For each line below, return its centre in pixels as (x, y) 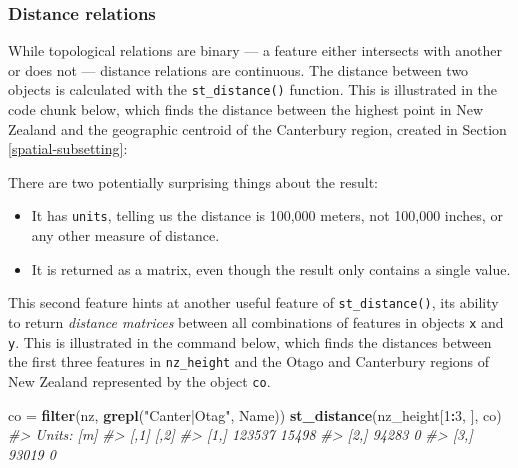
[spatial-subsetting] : (68, 148)
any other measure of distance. (125, 235)
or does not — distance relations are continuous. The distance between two (238, 69)
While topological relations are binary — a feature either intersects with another (255, 50)
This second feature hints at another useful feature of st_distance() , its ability (253, 302)
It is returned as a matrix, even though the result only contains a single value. (271, 268)
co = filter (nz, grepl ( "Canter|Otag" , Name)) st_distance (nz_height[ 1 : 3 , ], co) (255, 414)
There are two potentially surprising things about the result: (193, 181)
